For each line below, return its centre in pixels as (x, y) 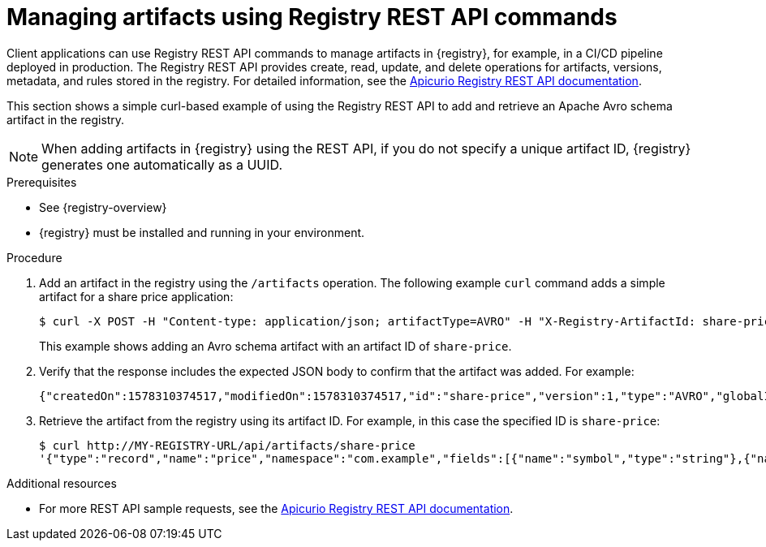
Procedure (34, 257)
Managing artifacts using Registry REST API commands (312, 17)
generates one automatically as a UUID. (162, 164)
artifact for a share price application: (136, 296)
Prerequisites (42, 182)
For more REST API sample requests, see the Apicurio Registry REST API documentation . (276, 508)
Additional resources (62, 483)
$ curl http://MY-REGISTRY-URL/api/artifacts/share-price (227, 445)
